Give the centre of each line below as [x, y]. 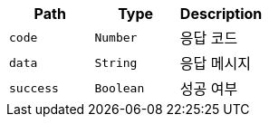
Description [221, 14]
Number [116, 37]
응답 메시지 [215, 63]
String [116, 62]
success [34, 88]
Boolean [120, 88]
